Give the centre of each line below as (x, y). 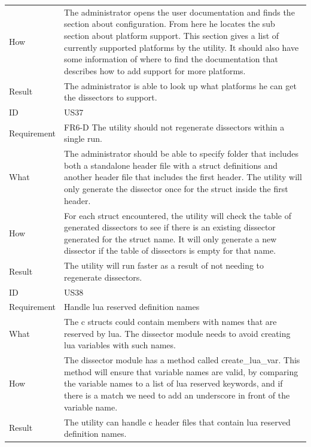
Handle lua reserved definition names (132, 307)
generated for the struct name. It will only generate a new (170, 238)
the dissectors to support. (111, 97)
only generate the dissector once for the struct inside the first (176, 189)
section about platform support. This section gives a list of (172, 35)
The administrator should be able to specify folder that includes (182, 153)
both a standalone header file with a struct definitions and (171, 165)
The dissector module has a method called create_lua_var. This (182, 360)
